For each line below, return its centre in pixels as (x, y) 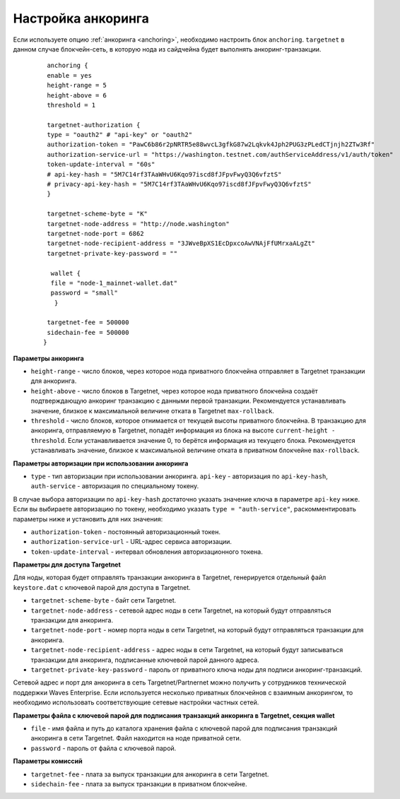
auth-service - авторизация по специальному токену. (115, 486)
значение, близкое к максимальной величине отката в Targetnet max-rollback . (153, 410)
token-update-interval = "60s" (101, 165)
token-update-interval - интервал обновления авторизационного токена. (147, 552)
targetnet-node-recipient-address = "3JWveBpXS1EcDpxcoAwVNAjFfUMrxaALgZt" (181, 243)
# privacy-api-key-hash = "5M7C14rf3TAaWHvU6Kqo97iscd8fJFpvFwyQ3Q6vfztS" (179, 184)
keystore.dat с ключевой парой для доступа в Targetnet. (102, 587)
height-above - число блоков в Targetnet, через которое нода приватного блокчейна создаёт (174, 391)
